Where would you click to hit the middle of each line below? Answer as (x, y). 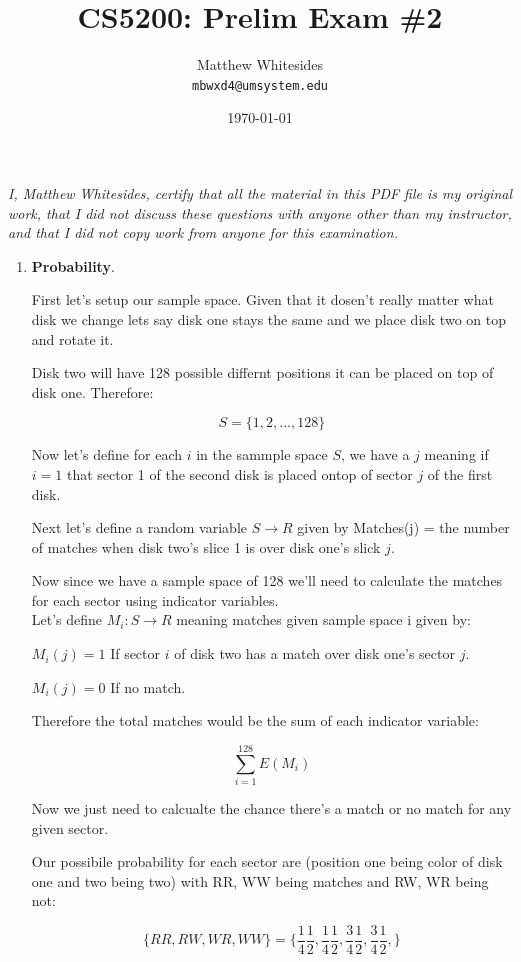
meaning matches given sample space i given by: (323, 619)
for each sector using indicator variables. (155, 599)
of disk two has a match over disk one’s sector (314, 653)
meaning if (456, 454)
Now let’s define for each (107, 454)
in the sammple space (262, 454)
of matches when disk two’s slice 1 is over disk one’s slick (206, 546)
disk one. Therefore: (92, 391)
